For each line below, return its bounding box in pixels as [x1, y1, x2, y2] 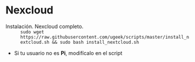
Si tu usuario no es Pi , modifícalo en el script [14, 49, 123, 56]
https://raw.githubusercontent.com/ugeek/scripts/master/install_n [20, 34, 190, 40]
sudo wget [20, 29, 45, 35]
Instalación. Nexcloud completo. [5, 23, 84, 30]
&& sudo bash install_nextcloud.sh [51, 39, 140, 45]
